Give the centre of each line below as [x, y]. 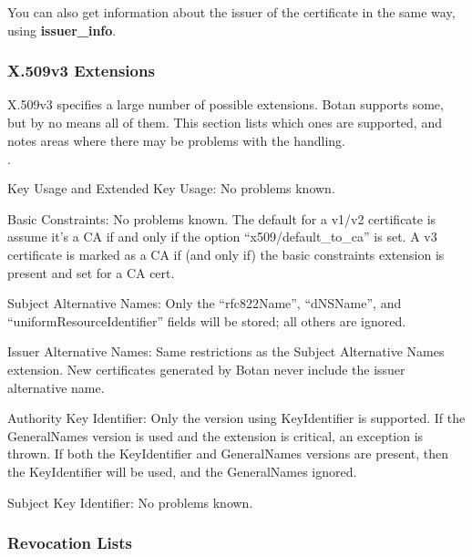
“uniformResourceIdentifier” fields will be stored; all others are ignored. [207, 320]
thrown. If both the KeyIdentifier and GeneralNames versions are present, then [228, 454]
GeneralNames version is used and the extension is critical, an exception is [215, 435]
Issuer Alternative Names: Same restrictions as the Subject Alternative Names [226, 351]
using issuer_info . [62, 30]
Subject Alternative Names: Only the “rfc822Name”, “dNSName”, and [205, 303]
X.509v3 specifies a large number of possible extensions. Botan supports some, [226, 104]
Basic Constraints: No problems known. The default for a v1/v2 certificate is [222, 218]
